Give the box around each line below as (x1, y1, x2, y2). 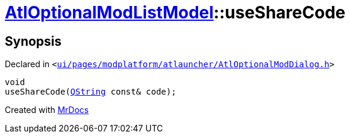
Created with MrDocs (5, 105, 89, 115)
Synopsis (5, 33, 62, 49)
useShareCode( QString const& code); (5, 87, 176, 97)
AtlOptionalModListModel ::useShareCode (5, 2, 346, 23)
